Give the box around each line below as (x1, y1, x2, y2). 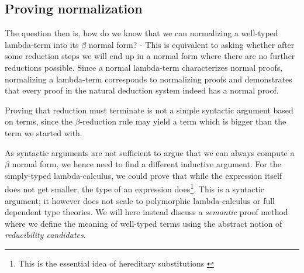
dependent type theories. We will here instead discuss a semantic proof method (5, 206, 288, 218)
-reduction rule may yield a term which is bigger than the (80, 115, 286, 127)
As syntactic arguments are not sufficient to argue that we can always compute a (5, 146, 295, 158)
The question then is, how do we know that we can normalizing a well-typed (5, 27, 278, 39)
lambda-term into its (5, 38, 79, 50)
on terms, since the (5, 115, 73, 127)
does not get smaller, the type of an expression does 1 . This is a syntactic (5, 181, 264, 195)
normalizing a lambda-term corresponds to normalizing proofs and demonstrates (5, 72, 292, 85)
